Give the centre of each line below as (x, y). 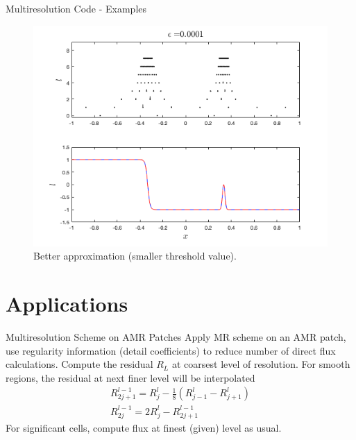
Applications (67, 303)
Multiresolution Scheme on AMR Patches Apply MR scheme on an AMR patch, (176, 336)
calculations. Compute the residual (79, 364)
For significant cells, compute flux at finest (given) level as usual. (144, 427)
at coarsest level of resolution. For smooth (261, 364)
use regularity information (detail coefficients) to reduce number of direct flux (171, 350)
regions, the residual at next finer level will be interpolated (130, 377)
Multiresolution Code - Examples (76, 8)
